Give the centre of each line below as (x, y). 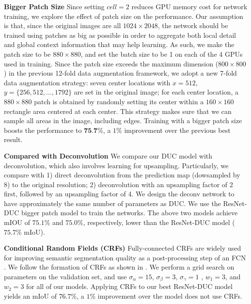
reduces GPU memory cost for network (189, 6)
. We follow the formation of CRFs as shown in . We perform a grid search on (119, 267)
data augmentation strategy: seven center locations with (87, 82)
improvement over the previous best (177, 130)
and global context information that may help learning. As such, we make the (119, 44)
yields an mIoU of (30, 296)
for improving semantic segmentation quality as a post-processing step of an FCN (125, 257)
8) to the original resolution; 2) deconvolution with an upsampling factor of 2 (118, 184)
